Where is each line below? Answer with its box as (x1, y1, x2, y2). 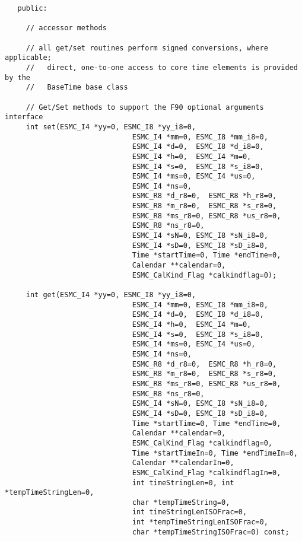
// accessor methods (26, 24, 107, 33)
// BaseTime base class (26, 83, 128, 92)
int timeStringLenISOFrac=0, (132, 508, 247, 517)
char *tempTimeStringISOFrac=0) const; (132, 527, 290, 536)
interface (5, 113, 43, 122)
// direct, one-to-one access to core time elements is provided (26, 63, 298, 72)
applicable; (5, 53, 52, 62)
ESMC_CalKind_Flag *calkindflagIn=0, (132, 468, 281, 477)
